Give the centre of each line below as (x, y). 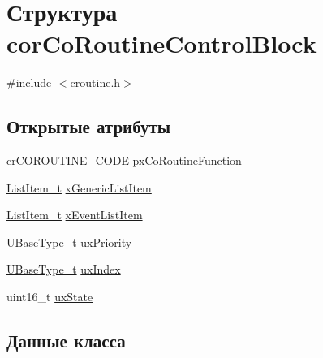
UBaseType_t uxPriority (69, 242)
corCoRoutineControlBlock (161, 43)
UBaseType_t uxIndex (64, 269)
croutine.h (95, 82)
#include (29, 82)
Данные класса (66, 341)
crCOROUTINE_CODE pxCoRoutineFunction (124, 160)
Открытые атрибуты (89, 126)
